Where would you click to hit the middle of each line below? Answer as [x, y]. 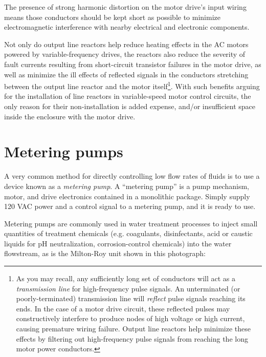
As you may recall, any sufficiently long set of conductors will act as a [126, 278]
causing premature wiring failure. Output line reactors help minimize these [134, 329]
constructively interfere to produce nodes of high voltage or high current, [130, 318]
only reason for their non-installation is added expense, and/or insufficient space [130, 106]
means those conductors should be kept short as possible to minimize [112, 17]
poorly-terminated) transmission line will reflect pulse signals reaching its [131, 298]
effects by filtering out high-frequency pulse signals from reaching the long [132, 338]
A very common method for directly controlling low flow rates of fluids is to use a [132, 176]
